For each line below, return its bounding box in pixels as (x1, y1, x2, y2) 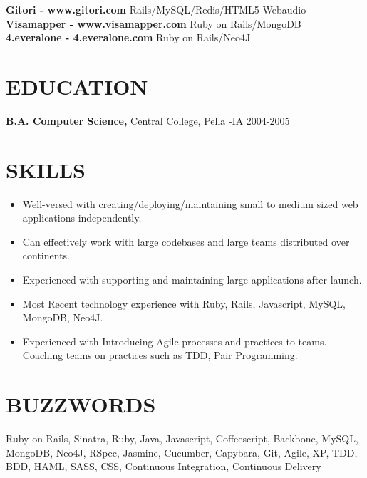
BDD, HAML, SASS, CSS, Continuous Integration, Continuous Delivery (6, 459, 321, 474)
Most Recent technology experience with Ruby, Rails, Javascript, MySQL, (22, 296, 346, 311)
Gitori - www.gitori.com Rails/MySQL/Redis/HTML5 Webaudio (6, 2, 306, 16)
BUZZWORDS (6, 390, 156, 419)
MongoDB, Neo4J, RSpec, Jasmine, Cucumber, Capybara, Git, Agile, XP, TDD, (6, 445, 358, 459)
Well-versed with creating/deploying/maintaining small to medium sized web (22, 196, 358, 211)
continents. (22, 248, 70, 263)
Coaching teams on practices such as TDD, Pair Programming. (22, 348, 298, 363)
